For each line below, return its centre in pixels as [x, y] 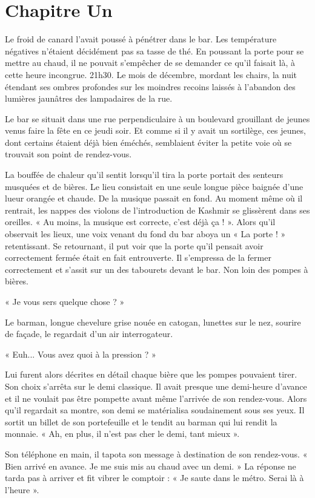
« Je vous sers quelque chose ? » [65, 301]
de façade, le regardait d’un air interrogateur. [89, 334]
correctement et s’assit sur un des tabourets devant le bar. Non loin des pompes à [157, 269]
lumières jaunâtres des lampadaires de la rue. [89, 98]
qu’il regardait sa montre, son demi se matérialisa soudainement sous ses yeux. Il [155, 410]
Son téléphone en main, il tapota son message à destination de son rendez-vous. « [156, 454]
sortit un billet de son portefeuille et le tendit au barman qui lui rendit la [141, 421]
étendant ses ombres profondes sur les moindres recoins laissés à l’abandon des [150, 86]
